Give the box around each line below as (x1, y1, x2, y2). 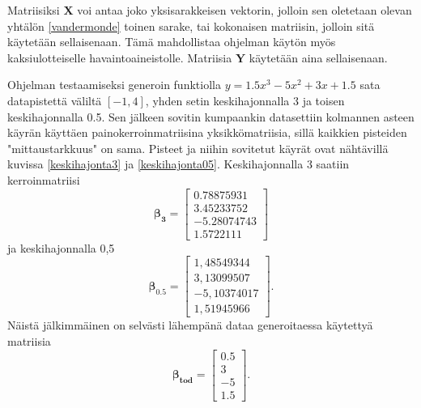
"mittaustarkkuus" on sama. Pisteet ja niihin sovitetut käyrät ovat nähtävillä (7, 139, 389, 156)
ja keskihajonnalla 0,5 (7, 239, 115, 256)
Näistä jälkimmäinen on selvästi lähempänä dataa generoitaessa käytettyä (7, 317, 373, 334)
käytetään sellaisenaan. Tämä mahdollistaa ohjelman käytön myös (7, 33, 336, 50)
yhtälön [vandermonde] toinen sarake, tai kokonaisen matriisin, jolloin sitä (7, 17, 375, 34)
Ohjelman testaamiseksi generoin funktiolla (7, 76, 221, 93)
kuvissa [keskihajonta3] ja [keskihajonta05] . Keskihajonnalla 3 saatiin (7, 155, 350, 172)
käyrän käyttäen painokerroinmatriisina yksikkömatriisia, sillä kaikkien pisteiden (7, 124, 407, 141)
